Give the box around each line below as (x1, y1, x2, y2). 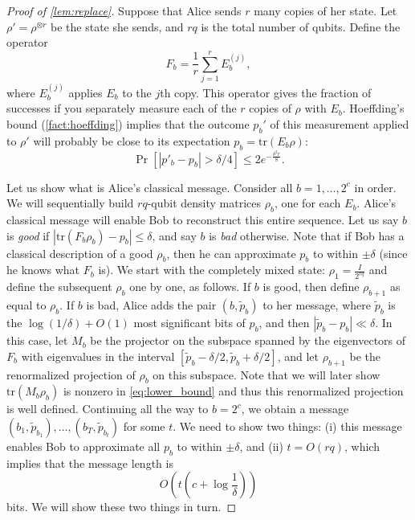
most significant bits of (133, 314, 246, 331)
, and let (277, 347, 319, 364)
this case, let (6, 332, 68, 349)
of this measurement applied (270, 115, 409, 132)
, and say (152, 227, 197, 244)
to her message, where (262, 297, 371, 313)
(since (379, 244, 408, 261)
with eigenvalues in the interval (21, 347, 175, 364)
